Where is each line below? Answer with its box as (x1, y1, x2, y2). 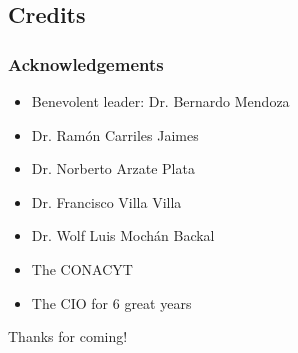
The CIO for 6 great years (31, 292, 192, 313)
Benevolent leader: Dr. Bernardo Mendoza (31, 91, 290, 111)
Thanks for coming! (8, 326, 128, 347)
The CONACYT (31, 258, 133, 279)
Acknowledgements (8, 51, 164, 76)
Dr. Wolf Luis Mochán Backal (31, 225, 215, 246)
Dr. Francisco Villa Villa (31, 191, 182, 212)
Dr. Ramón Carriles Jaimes (31, 124, 199, 145)
